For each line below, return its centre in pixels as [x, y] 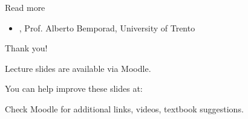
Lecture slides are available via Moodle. [78, 68]
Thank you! [26, 48]
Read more [25, 7]
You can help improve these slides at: [74, 88]
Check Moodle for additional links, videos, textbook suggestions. [124, 108]
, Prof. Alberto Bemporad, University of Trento [107, 27]
